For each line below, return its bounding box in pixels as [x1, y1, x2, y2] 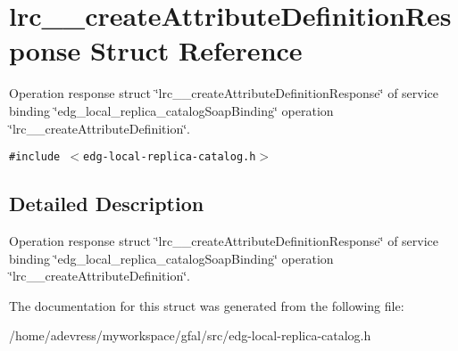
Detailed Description [9, 190, 204, 217]
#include [9, 151, 61, 164]
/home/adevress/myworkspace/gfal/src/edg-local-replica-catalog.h [9, 326, 371, 345]
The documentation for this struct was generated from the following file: [9, 296, 404, 314]
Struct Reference [89, 32, 303, 69]
